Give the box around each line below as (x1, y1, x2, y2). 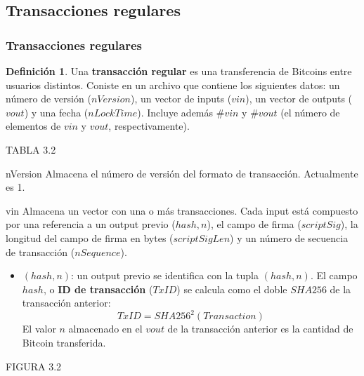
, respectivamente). (108, 119, 190, 133)
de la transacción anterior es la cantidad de (167, 321, 353, 336)
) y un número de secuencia (230, 230, 349, 245)
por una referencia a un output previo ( (6, 217, 176, 231)
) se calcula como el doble (176, 281, 287, 296)
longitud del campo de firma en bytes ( (6, 230, 174, 245)
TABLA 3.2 (6, 142, 56, 156)
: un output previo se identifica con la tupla (71, 268, 259, 283)
